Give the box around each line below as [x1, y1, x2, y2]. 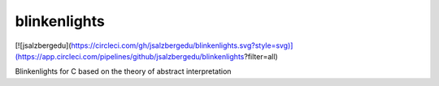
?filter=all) [244, 51, 278, 61]
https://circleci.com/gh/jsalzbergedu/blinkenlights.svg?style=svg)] [70, 41, 293, 50]
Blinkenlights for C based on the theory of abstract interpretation [15, 67, 232, 76]
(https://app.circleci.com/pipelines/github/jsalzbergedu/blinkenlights [15, 51, 245, 61]
